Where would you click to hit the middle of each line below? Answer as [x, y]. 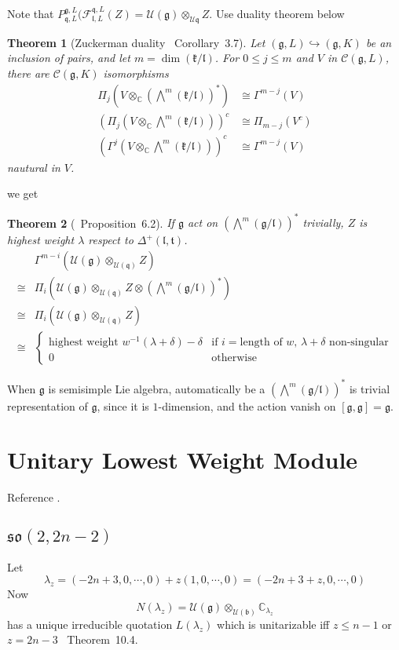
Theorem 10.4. [102, 639]
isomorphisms [136, 73]
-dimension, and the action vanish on [247, 405]
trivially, [323, 223]
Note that [31, 13]
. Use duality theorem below [277, 13]
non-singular [359, 342]
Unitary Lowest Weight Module [183, 460]
